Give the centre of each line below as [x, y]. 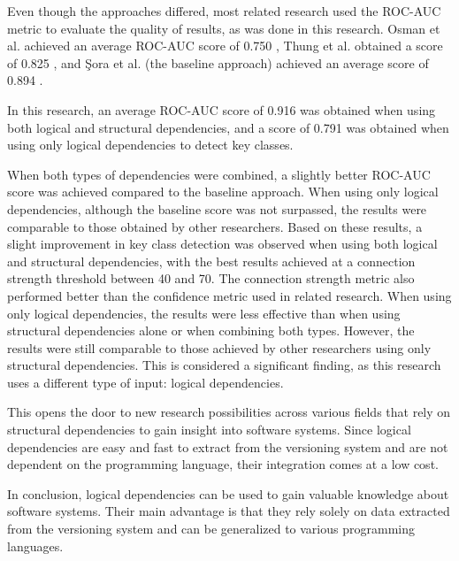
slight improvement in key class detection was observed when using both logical [222, 244]
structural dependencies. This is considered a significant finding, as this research [224, 365]
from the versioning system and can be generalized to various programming [211, 529]
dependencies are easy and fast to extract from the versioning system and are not [228, 446]
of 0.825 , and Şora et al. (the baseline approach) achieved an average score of [218, 62]
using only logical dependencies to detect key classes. [150, 145]
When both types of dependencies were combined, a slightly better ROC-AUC [219, 174]
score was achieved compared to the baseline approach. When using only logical [223, 192]
